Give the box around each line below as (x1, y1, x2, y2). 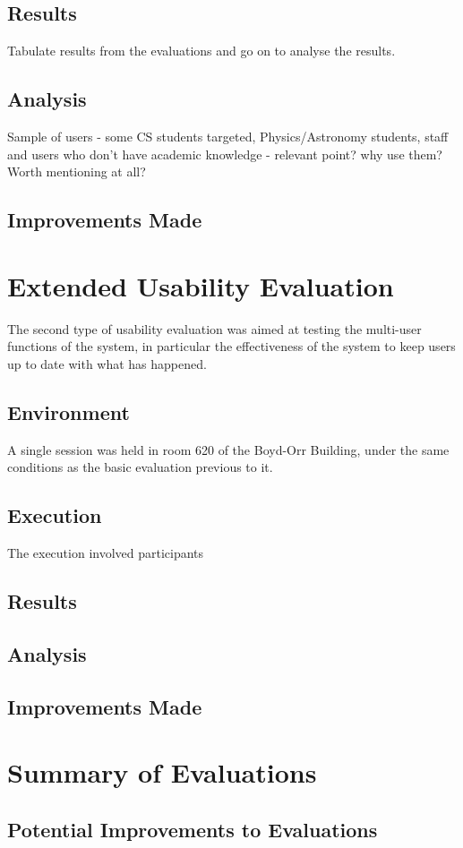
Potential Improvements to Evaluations (7, 815, 378, 843)
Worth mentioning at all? (7, 162, 146, 181)
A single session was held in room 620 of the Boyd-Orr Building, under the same (7, 440, 450, 458)
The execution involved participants (7, 544, 204, 562)
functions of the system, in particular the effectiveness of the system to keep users (7, 337, 456, 355)
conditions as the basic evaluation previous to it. (7, 458, 273, 476)
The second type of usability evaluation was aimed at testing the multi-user (7, 319, 422, 338)
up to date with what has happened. (7, 354, 207, 373)
